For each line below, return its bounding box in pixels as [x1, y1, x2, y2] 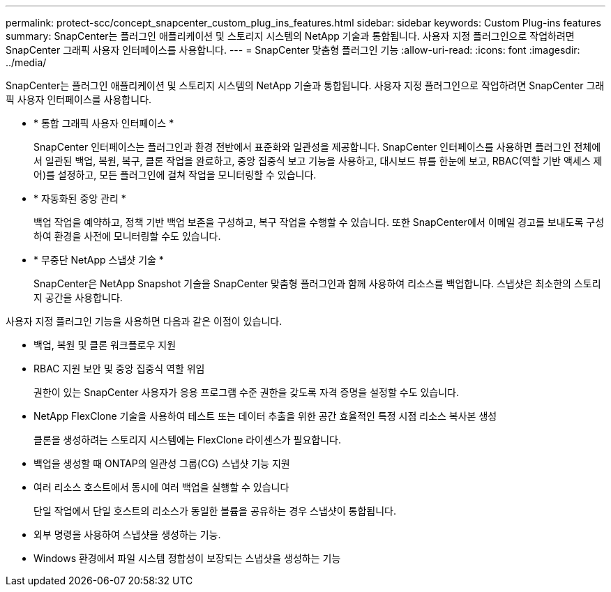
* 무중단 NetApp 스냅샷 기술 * [33, 254, 164, 266]
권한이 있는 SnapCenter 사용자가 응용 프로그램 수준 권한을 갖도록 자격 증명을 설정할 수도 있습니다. [33, 386, 460, 398]
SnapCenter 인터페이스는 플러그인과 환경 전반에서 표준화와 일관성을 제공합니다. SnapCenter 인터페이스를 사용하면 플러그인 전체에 [33, 141, 601, 153]
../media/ [6, 56, 47, 68]
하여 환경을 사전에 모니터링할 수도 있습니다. [33, 230, 221, 242]
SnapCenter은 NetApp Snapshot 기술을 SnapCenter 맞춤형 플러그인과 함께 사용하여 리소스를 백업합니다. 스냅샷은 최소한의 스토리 [33, 278, 601, 289]
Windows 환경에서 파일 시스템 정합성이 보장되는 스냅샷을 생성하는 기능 [33, 552, 341, 564]
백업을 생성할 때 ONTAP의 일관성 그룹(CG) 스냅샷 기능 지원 [33, 457, 290, 469]
